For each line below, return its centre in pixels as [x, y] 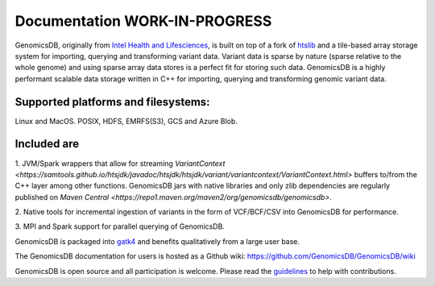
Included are [47, 144]
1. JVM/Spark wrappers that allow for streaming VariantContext [120, 163]
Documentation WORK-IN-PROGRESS [143, 21]
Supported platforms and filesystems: [112, 102]
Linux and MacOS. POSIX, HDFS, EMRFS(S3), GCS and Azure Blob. [126, 121]
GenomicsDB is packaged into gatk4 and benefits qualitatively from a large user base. [157, 241]
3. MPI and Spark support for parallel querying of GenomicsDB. [120, 226]
